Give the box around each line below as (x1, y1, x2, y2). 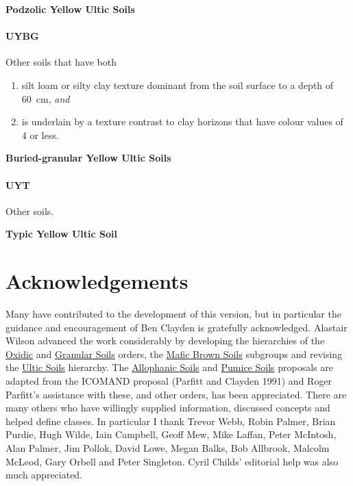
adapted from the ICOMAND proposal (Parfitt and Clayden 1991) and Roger (5, 374, 332, 388)
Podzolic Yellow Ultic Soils (5, 2, 135, 16)
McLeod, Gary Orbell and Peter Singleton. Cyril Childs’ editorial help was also (5, 454, 339, 468)
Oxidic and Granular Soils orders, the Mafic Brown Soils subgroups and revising (5, 346, 343, 361)
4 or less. (21, 127, 59, 142)
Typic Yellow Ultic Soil (5, 227, 117, 241)
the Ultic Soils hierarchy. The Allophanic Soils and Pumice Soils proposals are (5, 360, 333, 374)
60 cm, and (21, 91, 70, 105)
